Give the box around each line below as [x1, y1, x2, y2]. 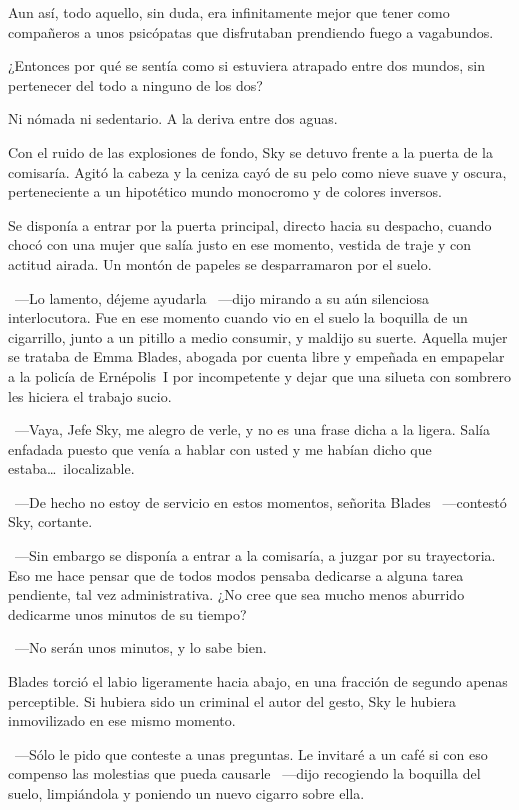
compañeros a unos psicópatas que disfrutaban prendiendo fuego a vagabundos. [8, 21, 494, 42]
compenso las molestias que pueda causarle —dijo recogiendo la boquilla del [8, 763, 481, 784]
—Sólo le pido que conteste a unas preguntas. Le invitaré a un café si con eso [14, 743, 488, 764]
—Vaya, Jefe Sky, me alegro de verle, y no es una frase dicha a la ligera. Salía [14, 419, 490, 440]
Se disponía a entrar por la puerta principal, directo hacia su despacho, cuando [8, 214, 492, 235]
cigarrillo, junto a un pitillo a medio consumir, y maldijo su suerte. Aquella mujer [8, 326, 508, 347]
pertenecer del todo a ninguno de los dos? [8, 74, 263, 95]
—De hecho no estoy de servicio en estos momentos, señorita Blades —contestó [14, 491, 507, 512]
